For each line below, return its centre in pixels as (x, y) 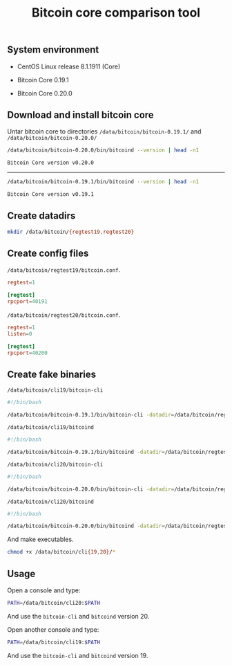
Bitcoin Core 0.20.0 (45, 93)
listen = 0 (20, 334)
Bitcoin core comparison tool (116, 13)
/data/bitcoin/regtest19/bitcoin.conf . (64, 270)
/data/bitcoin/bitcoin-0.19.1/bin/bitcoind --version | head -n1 (103, 182)
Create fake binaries (52, 374)
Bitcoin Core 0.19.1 (43, 80)
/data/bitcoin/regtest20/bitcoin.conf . (64, 315)
